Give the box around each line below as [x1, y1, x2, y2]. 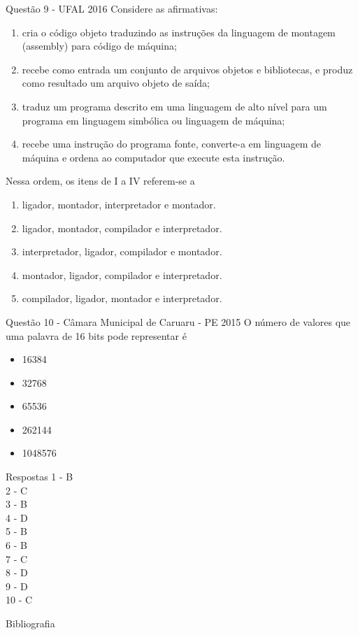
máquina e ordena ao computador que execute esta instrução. [22, 150, 285, 164]
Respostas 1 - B [6, 469, 73, 484]
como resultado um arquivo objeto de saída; [22, 76, 210, 90]
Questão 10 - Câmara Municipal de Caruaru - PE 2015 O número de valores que [6, 314, 351, 329]
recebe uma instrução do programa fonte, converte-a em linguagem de [22, 136, 322, 151]
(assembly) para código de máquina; [22, 38, 177, 53]
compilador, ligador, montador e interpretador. [22, 291, 222, 306]
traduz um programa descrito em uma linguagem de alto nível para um [22, 99, 327, 113]
